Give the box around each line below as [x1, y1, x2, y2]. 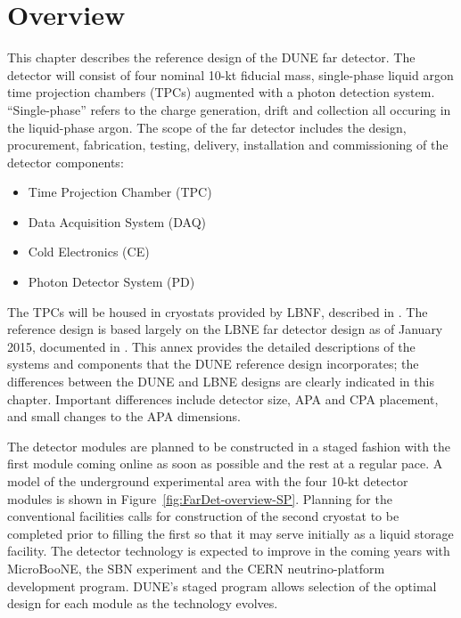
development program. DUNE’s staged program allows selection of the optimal [7, 576, 437, 595]
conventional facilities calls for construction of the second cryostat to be [7, 507, 399, 525]
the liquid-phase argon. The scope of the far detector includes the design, [7, 118, 407, 136]
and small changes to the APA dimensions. [7, 407, 241, 426]
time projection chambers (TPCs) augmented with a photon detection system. [7, 83, 435, 102]
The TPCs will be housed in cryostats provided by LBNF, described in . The [7, 302, 428, 321]
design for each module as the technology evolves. [7, 594, 278, 613]
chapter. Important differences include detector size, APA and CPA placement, [7, 389, 439, 408]
